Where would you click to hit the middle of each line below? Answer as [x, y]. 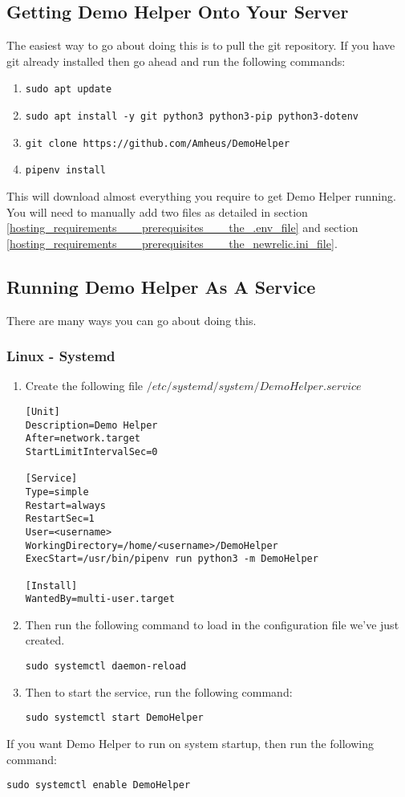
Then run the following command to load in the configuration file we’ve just [212, 624]
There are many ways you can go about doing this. [132, 320]
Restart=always [66, 505]
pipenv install [66, 171]
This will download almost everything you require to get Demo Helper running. [201, 196]
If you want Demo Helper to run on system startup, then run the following [190, 743]
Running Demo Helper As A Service [161, 286]
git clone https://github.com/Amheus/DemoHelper [158, 143]
